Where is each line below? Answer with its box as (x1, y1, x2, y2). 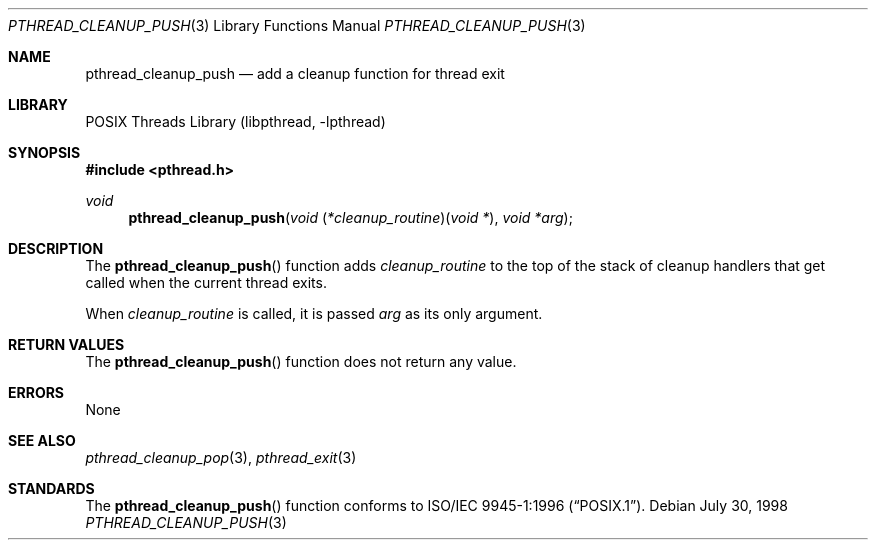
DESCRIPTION (8, 240, 104, 257)
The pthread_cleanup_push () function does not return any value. (85, 353, 517, 370)
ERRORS (8, 384, 65, 401)
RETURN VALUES (8, 336, 125, 353)
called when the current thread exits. (85, 274, 327, 291)
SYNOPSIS (8, 144, 81, 161)
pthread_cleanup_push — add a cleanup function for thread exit (85, 65, 505, 82)
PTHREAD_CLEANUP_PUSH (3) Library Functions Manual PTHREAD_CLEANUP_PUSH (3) (8, 17, 586, 34)
